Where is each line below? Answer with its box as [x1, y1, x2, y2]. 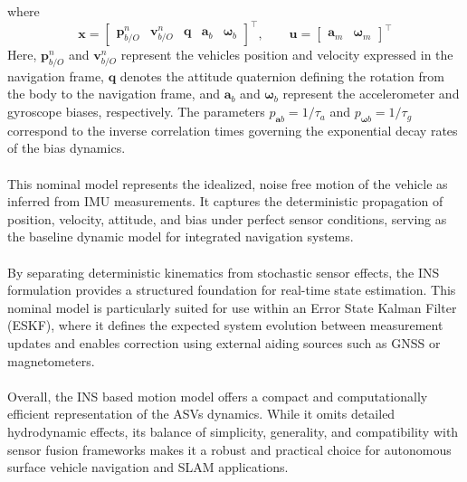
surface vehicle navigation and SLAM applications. [7, 458, 289, 477]
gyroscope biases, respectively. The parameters [7, 102, 265, 121]
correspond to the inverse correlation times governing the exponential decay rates [7, 120, 458, 139]
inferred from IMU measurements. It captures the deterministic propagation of [7, 192, 443, 211]
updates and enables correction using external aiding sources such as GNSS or [7, 334, 441, 352]
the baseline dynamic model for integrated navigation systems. [7, 227, 354, 246]
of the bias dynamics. [7, 138, 126, 157]
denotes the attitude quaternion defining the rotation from [119, 66, 444, 85]
